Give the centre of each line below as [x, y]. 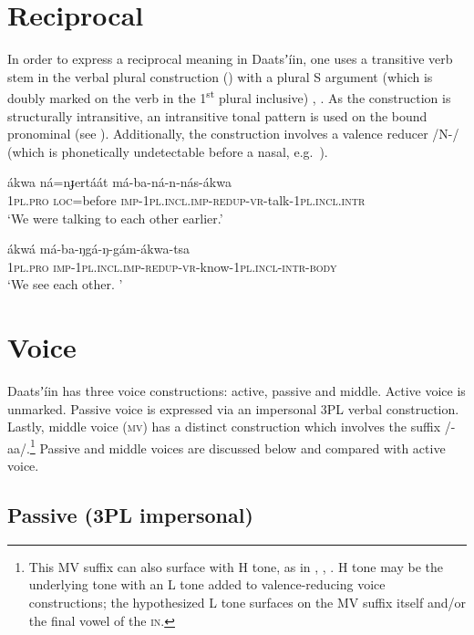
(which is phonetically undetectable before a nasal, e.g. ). [168, 151]
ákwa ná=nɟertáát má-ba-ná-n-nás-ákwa [119, 182]
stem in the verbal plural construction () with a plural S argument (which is [220, 76]
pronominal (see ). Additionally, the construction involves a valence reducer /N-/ [233, 134]
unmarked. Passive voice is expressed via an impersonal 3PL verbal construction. [233, 408]
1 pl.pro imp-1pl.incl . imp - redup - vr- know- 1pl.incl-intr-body [172, 266]
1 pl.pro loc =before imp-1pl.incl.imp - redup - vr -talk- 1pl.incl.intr [186, 199]
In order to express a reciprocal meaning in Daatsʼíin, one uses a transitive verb [230, 59]
